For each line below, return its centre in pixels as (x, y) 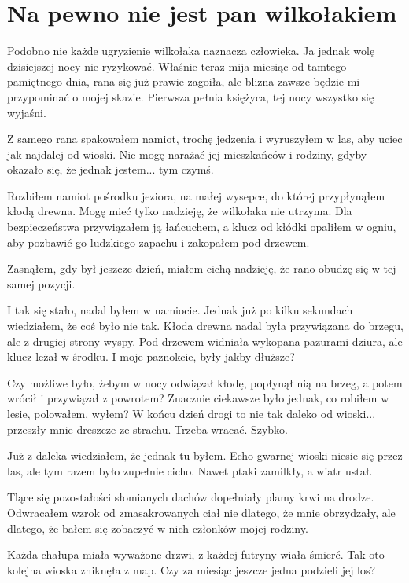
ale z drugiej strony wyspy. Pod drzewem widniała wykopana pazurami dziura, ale (205, 341)
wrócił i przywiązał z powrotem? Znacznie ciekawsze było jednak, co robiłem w (198, 398)
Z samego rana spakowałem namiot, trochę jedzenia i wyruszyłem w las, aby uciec (205, 139)
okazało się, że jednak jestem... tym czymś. (111, 169)
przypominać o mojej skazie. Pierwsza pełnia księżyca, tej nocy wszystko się (191, 96)
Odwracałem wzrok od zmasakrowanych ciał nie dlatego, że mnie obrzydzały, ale (201, 512)
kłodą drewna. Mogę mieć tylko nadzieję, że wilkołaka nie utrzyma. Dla (180, 211)
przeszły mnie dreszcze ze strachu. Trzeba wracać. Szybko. (147, 429)
